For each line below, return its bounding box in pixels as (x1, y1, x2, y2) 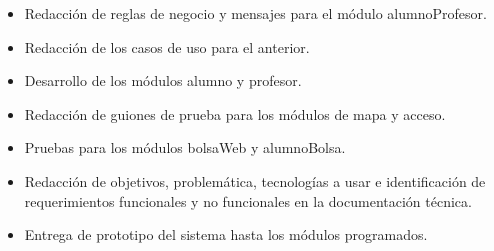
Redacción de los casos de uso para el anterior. (24, 36, 310, 57)
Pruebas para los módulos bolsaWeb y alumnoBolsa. (24, 137, 346, 158)
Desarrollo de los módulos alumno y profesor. (24, 70, 302, 91)
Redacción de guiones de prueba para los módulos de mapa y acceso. (24, 103, 446, 124)
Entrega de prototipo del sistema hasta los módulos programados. (24, 224, 428, 245)
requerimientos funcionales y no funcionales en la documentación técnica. (24, 190, 472, 211)
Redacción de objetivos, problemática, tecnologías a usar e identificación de (24, 170, 486, 191)
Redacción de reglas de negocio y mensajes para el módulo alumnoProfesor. (24, 3, 487, 23)
